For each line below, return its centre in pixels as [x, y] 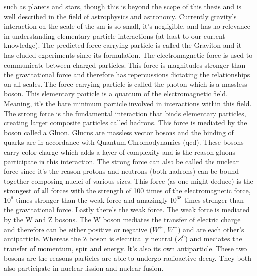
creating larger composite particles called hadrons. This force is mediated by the [126, 123]
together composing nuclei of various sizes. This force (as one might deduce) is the [128, 180]
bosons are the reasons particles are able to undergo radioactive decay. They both [128, 258]
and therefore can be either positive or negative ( [78, 229]
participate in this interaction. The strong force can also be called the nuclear [121, 161]
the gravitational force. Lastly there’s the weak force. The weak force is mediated [127, 210]
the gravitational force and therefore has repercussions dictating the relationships [127, 74]
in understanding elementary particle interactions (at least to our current [115, 35]
